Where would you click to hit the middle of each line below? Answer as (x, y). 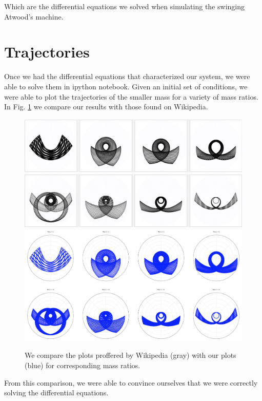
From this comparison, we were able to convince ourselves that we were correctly (131, 382)
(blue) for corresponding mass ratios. (83, 365)
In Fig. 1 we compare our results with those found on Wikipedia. (106, 107)
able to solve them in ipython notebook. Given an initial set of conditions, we (126, 86)
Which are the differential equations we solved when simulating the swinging (124, 6)
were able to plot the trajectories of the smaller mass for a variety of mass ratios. (131, 96)
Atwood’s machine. (34, 16)
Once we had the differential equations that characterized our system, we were (127, 76)
